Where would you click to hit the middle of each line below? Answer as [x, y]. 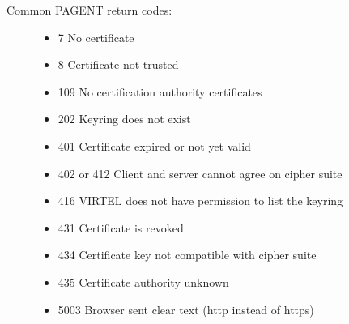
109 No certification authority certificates [160, 91]
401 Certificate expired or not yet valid [154, 145]
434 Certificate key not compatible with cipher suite [187, 255]
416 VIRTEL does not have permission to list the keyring [200, 200]
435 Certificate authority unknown [143, 281]
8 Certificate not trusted [118, 64]
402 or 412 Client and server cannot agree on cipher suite [200, 173]
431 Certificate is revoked [121, 227]
